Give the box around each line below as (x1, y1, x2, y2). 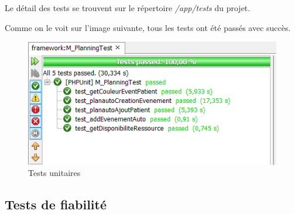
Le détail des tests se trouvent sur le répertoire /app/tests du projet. (5, 2, 251, 13)
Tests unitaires (28, 167, 81, 179)
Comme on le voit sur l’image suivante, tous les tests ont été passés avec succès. (5, 21, 291, 33)
